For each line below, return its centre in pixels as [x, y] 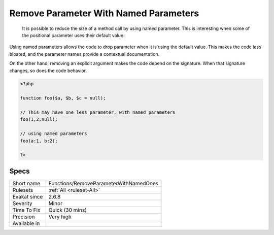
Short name [26, 183]
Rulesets [23, 190]
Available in [26, 223]
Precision [24, 217]
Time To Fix [26, 210]
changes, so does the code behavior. [48, 71]
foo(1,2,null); [39, 120]
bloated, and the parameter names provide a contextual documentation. [84, 54]
